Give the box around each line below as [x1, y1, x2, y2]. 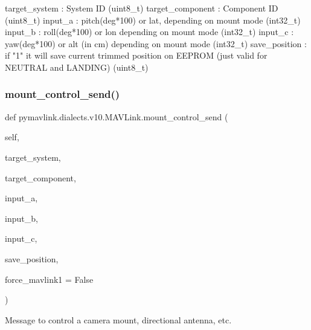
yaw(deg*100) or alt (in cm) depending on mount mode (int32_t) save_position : [5, 37, 307, 50]
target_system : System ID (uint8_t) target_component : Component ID [5, 2, 278, 14]
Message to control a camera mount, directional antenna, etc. [5, 313, 232, 326]
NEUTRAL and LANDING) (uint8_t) [5, 60, 149, 73]
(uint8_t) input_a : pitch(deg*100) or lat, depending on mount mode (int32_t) [5, 13, 301, 26]
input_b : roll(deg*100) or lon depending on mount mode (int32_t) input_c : [5, 25, 294, 38]
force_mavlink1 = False [5, 273, 94, 285]
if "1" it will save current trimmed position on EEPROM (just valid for [5, 49, 268, 62]
